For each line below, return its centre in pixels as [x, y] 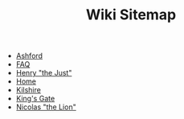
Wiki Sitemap [131, 15]
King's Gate [35, 99]
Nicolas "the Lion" [46, 107]
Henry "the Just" [44, 73]
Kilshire [29, 90]
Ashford [29, 56]
